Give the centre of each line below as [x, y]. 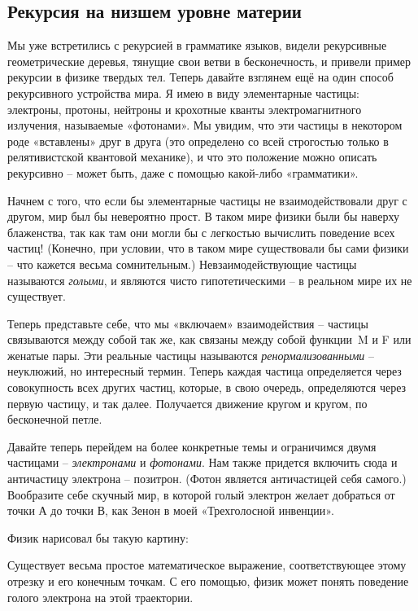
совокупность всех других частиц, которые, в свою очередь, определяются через [207, 387]
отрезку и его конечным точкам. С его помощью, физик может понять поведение [208, 581]
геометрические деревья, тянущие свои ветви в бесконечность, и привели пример [209, 61]
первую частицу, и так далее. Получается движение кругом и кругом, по [187, 403]
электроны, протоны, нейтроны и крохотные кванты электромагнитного [185, 109]
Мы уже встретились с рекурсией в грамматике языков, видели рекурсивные [197, 45]
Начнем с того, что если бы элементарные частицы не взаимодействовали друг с [207, 200]
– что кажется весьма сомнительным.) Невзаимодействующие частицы [182, 264]
